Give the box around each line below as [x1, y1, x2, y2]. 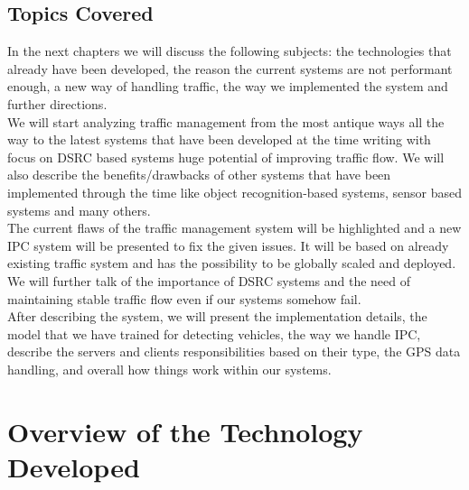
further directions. [7, 94, 108, 113]
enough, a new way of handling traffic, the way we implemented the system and [7, 77, 448, 96]
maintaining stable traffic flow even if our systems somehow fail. [7, 289, 361, 308]
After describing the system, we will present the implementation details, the [7, 307, 427, 326]
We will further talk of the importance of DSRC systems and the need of [7, 271, 411, 290]
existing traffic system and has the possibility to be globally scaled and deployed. [7, 254, 456, 273]
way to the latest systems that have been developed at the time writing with [7, 130, 431, 149]
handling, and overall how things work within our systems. [7, 359, 332, 378]
